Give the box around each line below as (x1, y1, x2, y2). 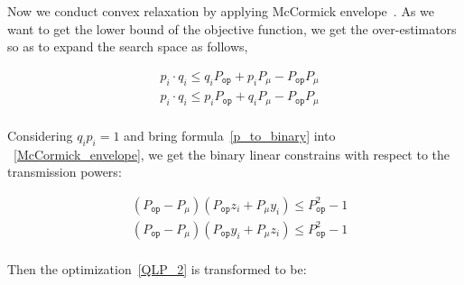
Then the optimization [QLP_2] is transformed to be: (7, 259, 307, 278)
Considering (7, 125, 73, 144)
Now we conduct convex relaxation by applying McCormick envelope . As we (7, 2, 435, 20)
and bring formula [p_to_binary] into (124, 125, 336, 144)
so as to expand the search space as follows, (7, 37, 248, 56)
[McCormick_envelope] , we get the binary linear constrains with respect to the (14, 144, 450, 163)
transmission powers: (7, 162, 122, 181)
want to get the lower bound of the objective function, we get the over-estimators (7, 19, 457, 38)
